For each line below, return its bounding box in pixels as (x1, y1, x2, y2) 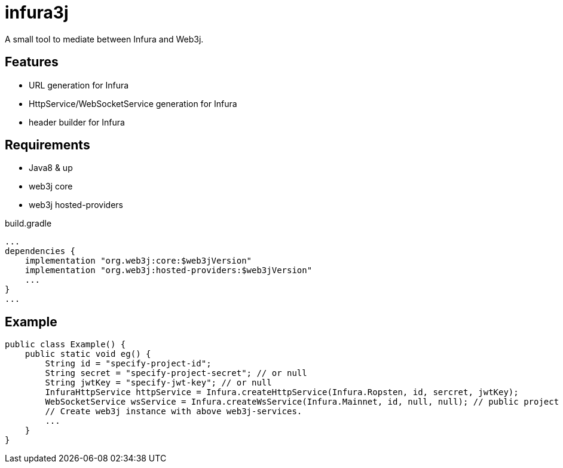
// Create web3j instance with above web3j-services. (45, 406, 302, 417)
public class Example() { (5, 339, 126, 350)
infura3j (5, 2, 69, 23)
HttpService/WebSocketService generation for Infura (29, 98, 237, 109)
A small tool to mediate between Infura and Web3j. (5, 33, 204, 44)
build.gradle (5, 218, 52, 229)
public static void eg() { (25, 349, 151, 359)
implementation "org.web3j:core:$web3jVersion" (25, 256, 252, 266)
